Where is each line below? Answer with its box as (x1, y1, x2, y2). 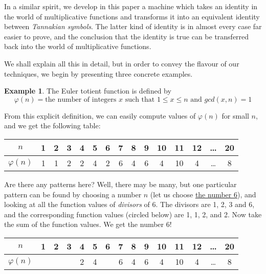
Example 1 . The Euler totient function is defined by (4, 85, 171, 96)
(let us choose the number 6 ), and (150, 189, 256, 199)
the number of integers (45, 96, 117, 103)
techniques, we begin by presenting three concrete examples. (4, 68, 193, 79)
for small (221, 110, 249, 121)
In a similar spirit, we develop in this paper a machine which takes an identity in (4, 1, 258, 11)
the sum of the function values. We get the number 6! (4, 219, 172, 230)
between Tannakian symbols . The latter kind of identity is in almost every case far (4, 21, 262, 32)
